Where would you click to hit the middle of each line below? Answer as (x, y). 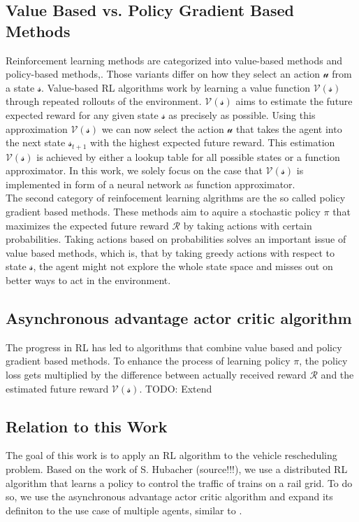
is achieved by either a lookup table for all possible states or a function (188, 156)
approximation (37, 128)
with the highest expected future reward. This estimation (213, 142)
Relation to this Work (87, 426)
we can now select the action (163, 128)
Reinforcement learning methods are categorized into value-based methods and (174, 60)
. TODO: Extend (176, 388)
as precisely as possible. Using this (242, 114)
